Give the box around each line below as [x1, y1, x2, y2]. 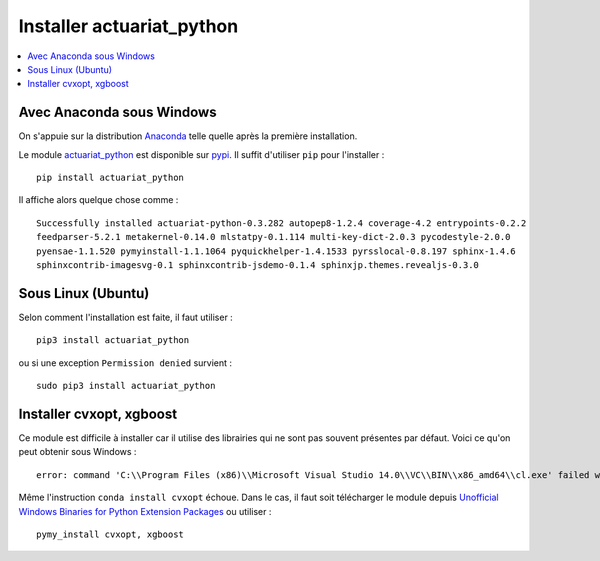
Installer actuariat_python [18, 15, 239, 37]
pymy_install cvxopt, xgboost [36, 528, 185, 540]
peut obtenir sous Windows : [18, 446, 137, 458]
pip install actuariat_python [36, 172, 185, 184]
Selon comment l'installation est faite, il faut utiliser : [18, 311, 234, 323]
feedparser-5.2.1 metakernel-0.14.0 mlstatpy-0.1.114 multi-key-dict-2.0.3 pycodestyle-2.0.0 [36, 231, 511, 243]
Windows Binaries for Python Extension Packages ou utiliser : [18, 505, 272, 517]
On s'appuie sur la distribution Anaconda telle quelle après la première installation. [18, 130, 358, 142]
